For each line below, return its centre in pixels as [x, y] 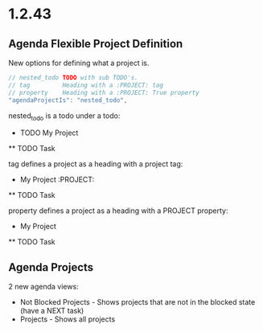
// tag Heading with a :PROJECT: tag [86, 85]
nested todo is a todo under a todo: [64, 116]
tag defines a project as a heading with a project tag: [96, 164]
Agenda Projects [51, 267]
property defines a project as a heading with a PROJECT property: [118, 211]
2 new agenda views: [43, 287]
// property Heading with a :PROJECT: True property [104, 92]
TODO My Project [49, 133]
